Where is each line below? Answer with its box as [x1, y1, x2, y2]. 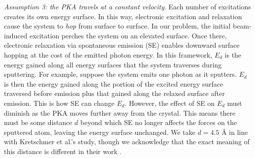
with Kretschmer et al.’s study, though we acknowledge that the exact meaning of [4, 136, 250, 147]
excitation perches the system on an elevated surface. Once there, [30, 30, 227, 40]
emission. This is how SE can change [4, 97, 115, 108]
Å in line [221, 126, 248, 137]
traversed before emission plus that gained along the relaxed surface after [4, 88, 225, 98]
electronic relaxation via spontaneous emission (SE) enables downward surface [4, 40, 240, 50]
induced [4, 30, 28, 40]
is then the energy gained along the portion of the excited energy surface [4, 78, 223, 89]
